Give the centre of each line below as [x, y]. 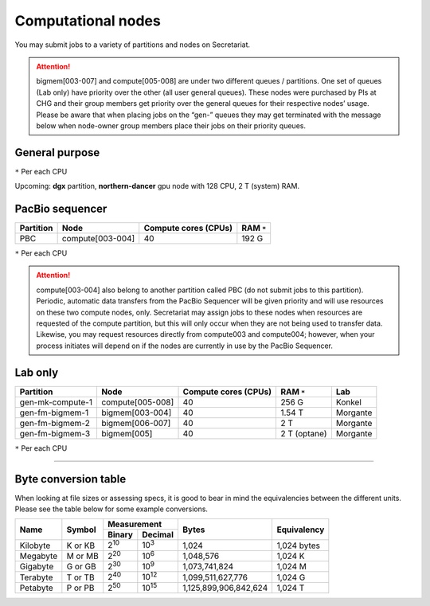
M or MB [82, 556]
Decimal [158, 535]
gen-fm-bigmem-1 [54, 412]
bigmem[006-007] [136, 423]
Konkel [349, 402]
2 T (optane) [303, 433]
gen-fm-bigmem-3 [55, 433]
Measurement [135, 524]
